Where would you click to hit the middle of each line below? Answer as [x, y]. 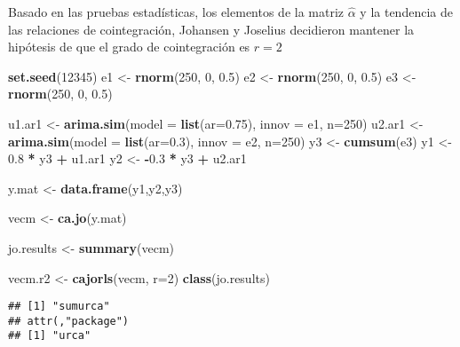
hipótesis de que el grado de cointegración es [129, 47]
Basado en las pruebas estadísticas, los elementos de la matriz [176, 12]
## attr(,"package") [69, 321]
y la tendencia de [406, 12]
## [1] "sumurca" [59, 307]
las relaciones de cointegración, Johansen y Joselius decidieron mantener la [211, 29]
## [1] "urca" [50, 336]
